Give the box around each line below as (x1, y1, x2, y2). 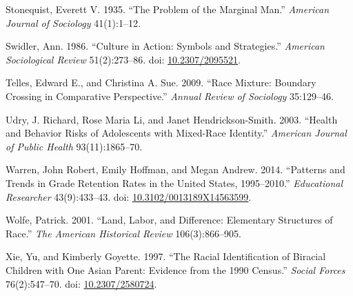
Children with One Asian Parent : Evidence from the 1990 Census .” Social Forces (6, 262, 345, 277)
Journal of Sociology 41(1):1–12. (6, 15, 141, 30)
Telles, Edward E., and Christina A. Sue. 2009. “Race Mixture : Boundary (6, 75, 316, 90)
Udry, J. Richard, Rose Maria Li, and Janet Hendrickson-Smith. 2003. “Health (6, 112, 338, 126)
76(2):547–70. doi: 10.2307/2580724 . (6, 276, 157, 290)
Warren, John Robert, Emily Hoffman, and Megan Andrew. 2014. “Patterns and (6, 162, 345, 177)
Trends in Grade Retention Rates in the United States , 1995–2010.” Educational (6, 175, 343, 190)
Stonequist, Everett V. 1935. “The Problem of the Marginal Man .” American (6, 2, 330, 16)
